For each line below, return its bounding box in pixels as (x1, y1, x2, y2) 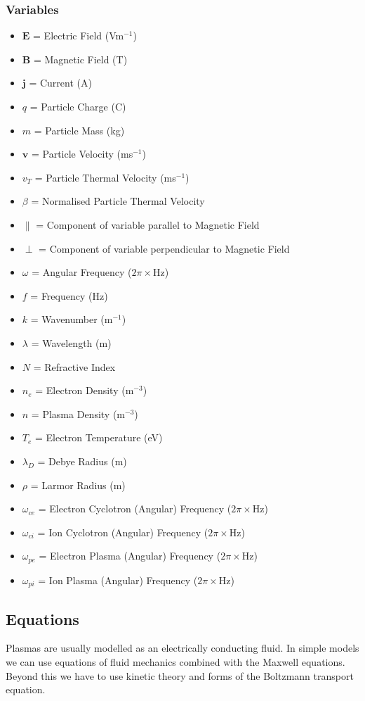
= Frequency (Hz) (30, 288, 108, 303)
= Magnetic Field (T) (33, 51, 128, 66)
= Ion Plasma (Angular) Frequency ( (38, 572, 198, 587)
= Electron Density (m (35, 383, 134, 398)
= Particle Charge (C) (29, 99, 126, 113)
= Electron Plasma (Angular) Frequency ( (39, 548, 221, 563)
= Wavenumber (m (30, 312, 113, 327)
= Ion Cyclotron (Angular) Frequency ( (37, 524, 208, 539)
